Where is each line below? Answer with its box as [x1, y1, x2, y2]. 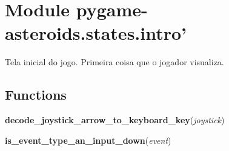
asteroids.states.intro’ [5, 21, 187, 45]
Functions [5, 85, 67, 104]
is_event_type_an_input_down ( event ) [5, 133, 171, 146]
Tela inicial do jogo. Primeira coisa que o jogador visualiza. [5, 56, 224, 68]
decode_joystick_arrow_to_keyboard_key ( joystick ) [5, 114, 225, 126]
